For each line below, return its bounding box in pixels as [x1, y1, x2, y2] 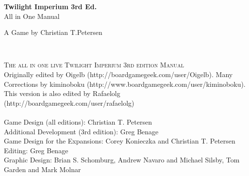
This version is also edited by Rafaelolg [4, 88, 120, 98]
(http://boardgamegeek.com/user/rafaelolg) [4, 97, 134, 108]
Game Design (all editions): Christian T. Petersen [4, 116, 152, 127]
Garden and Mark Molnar [4, 164, 81, 174]
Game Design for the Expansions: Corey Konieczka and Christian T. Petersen [4, 136, 235, 146]
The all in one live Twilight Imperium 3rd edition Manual [4, 60, 184, 70]
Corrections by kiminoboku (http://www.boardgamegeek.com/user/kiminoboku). [4, 79, 246, 89]
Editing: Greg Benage [4, 145, 68, 155]
